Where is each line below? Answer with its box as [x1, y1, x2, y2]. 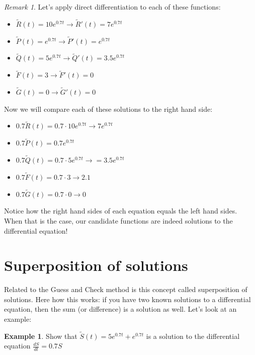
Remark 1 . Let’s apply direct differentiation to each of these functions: [4, 2, 221, 12]
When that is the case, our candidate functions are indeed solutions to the [4, 215, 233, 226]
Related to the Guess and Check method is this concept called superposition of [4, 284, 247, 295]
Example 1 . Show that [4, 330, 77, 341]
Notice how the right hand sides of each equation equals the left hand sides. [4, 205, 237, 216]
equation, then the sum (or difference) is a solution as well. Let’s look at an [4, 304, 237, 314]
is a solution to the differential [146, 330, 240, 341]
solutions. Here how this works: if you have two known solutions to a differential [4, 294, 251, 304]
